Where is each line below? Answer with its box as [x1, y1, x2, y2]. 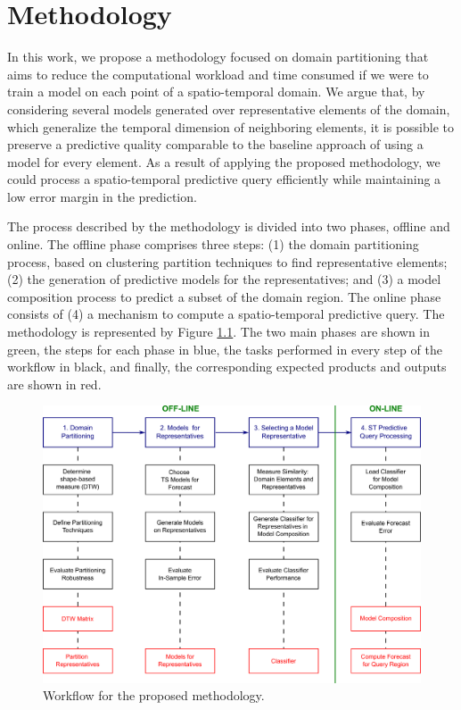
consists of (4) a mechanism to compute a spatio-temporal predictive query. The [7, 305, 445, 323]
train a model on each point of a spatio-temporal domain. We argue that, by [7, 82, 425, 101]
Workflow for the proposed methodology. [43, 686, 265, 705]
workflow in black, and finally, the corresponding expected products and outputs [7, 357, 447, 376]
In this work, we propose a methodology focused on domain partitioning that [7, 47, 429, 66]
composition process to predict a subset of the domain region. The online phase [7, 287, 441, 305]
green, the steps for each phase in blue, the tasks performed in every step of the [7, 339, 442, 358]
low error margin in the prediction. [7, 187, 197, 205]
